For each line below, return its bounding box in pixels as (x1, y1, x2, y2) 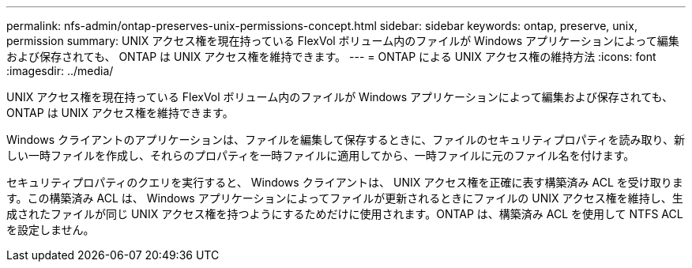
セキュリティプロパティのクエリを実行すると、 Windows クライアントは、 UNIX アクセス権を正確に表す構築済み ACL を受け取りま (6, 176, 683, 189)
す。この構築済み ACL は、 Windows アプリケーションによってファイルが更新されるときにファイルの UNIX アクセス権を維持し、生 (6, 191, 683, 205)
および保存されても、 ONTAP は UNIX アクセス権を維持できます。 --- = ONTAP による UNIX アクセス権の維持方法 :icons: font (6, 50, 656, 63)
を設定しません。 (6, 223, 95, 236)
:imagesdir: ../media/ (6, 64, 114, 77)
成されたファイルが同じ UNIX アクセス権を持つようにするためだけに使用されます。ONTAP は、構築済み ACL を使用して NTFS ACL (6, 207, 683, 221)
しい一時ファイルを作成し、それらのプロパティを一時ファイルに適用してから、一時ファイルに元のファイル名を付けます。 (6, 149, 635, 162)
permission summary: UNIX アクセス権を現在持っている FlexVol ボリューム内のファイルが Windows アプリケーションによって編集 (6, 34, 679, 47)
